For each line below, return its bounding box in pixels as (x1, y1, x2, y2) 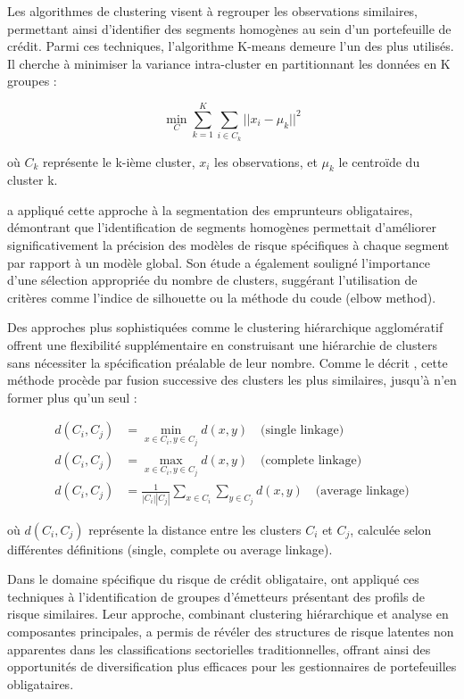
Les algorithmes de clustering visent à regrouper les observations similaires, (7, 2, 418, 20)
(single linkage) (261, 424, 344, 437)
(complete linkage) (261, 454, 362, 468)
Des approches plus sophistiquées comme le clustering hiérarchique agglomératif (7, 318, 443, 337)
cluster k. (7, 171, 58, 189)
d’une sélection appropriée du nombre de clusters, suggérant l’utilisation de (7, 270, 418, 289)
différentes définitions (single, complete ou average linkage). (7, 539, 333, 558)
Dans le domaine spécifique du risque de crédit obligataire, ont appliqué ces (7, 570, 419, 588)
